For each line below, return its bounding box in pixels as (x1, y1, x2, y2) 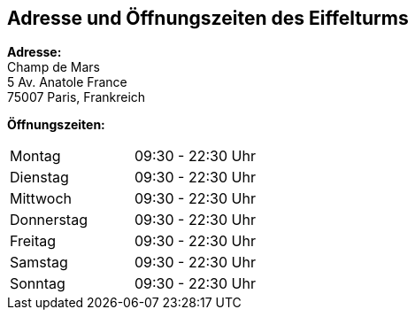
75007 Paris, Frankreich (7, 89, 146, 105)
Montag (10, 147, 61, 166)
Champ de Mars (7, 59, 100, 75)
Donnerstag (10, 211, 88, 229)
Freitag (10, 232, 57, 251)
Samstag (10, 253, 68, 272)
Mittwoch (10, 189, 73, 208)
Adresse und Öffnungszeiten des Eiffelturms (7, 7, 409, 29)
